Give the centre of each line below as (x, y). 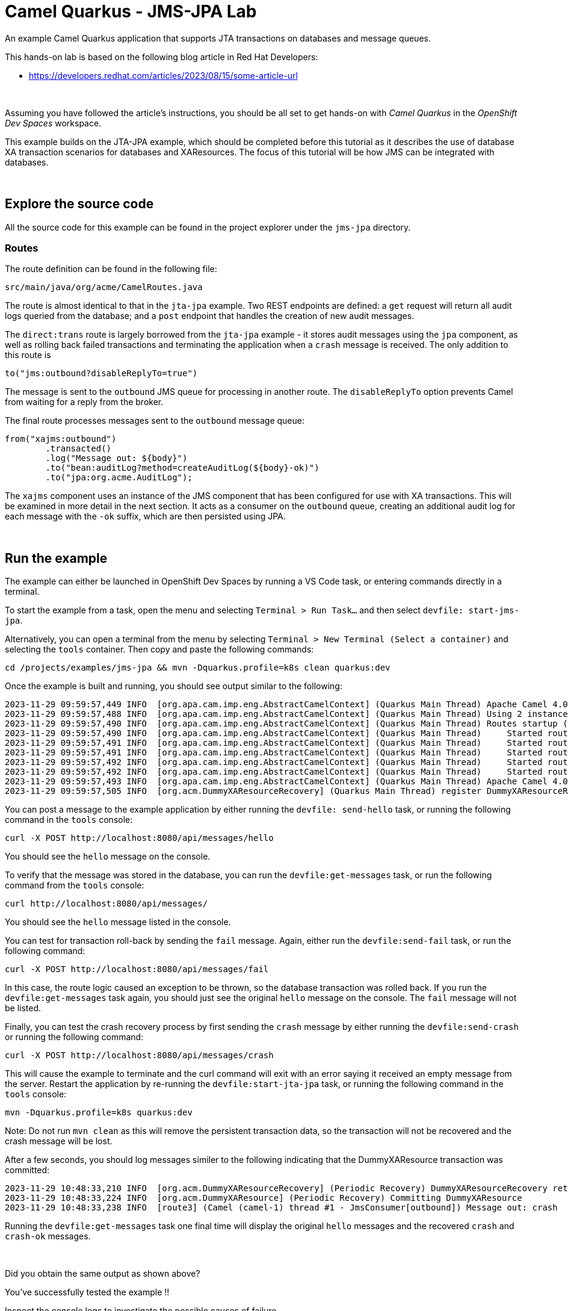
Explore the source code (79, 204)
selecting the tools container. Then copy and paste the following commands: (159, 649)
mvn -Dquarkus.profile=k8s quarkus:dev (99, 1113)
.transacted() (79, 449)
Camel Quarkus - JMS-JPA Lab (131, 11)
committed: (27, 1170)
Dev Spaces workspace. (53, 123)
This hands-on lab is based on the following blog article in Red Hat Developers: (162, 57)
